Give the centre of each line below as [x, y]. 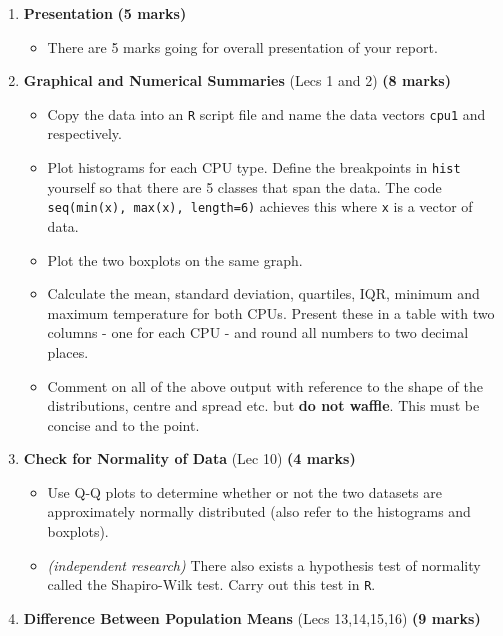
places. [68, 351]
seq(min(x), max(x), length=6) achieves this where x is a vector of [260, 206]
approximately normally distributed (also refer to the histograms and [259, 511]
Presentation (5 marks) [105, 13]
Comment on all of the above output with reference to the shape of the [265, 385]
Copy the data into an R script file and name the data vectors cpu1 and [266, 113]
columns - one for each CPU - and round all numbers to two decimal [258, 332]
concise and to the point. [123, 424]
